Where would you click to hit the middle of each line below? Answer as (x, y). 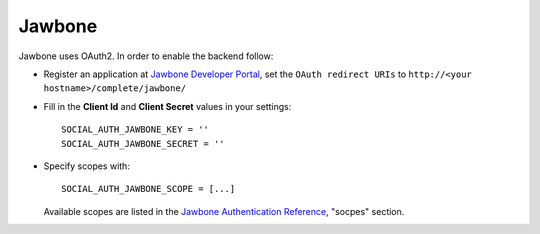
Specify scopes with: (86, 166)
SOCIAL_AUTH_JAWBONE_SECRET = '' (143, 143)
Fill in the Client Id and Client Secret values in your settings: (167, 106)
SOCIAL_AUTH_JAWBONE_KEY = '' (135, 129)
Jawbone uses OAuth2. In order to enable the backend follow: (146, 56)
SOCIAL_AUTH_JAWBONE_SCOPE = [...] (148, 189)
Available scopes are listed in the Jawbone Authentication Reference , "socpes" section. (224, 211)
